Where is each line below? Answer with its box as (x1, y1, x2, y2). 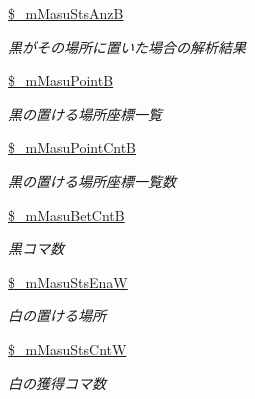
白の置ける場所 (8, 305, 106, 326)
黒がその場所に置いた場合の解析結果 (8, 36, 246, 57)
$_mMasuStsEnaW (8, 271, 128, 292)
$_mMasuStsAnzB (8, 3, 124, 23)
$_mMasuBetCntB (8, 204, 125, 225)
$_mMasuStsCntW (8, 338, 127, 359)
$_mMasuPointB (8, 70, 114, 91)
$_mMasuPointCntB (8, 137, 137, 158)
